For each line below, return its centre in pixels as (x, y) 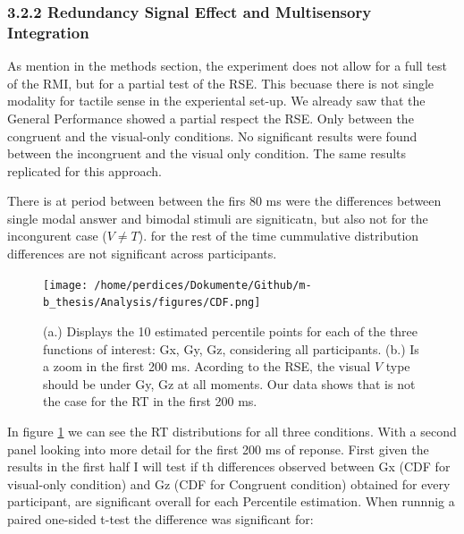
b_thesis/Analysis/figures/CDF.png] (152, 303)
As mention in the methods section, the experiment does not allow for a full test (227, 66)
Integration (48, 32)
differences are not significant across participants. (142, 254)
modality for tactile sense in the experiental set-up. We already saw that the (216, 101)
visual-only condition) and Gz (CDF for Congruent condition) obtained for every (229, 483)
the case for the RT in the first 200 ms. (150, 401)
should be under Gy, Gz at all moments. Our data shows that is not (229, 383)
